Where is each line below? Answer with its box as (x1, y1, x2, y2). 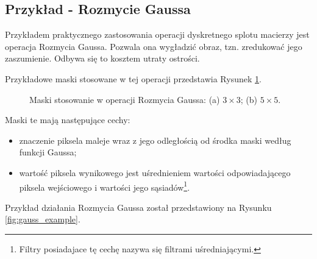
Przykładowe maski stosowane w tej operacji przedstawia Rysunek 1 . (5, 72, 262, 85)
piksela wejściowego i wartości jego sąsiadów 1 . (19, 179, 190, 193)
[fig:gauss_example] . (5, 213, 80, 225)
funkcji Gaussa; (19, 146, 77, 158)
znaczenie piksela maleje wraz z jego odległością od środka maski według (19, 133, 291, 146)
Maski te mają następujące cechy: (5, 113, 130, 126)
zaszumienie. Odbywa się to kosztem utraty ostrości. (5, 52, 200, 65)
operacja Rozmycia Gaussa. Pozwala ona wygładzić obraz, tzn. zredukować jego (5, 40, 302, 52)
